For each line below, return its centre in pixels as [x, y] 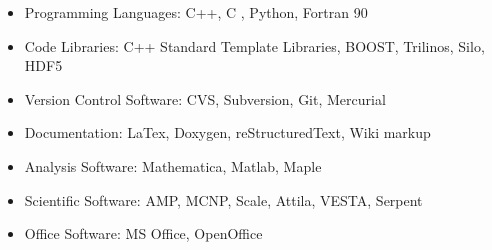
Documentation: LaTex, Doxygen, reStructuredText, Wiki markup [227, 132]
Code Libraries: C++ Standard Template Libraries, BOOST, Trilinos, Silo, [254, 45]
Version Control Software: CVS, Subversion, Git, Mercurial [205, 98]
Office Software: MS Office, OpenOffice [143, 233]
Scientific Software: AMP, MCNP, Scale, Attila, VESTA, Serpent [223, 199]
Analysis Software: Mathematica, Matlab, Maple [173, 165]
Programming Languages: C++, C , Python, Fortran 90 [196, 12]
